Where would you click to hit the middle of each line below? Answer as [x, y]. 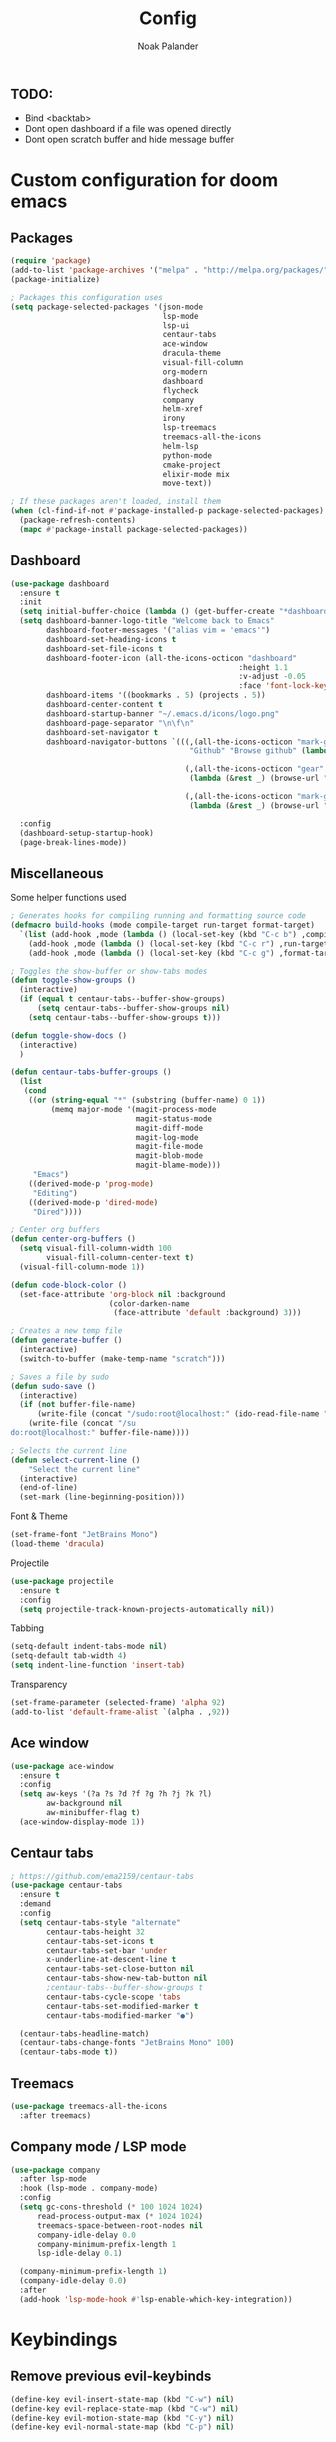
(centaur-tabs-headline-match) [84, 2033]
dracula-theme [192, 353]
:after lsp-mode [53, 2179]
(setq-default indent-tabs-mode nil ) [89, 1647]
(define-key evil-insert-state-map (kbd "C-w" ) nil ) [122, 2399]
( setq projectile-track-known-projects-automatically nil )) [147, 1609]
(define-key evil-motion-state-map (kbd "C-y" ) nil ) [122, 2418]
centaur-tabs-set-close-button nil [120, 1969]
